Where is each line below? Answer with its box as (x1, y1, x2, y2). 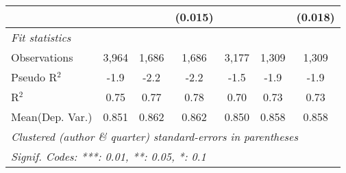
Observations (11, 49, 73, 65)
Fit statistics (11, 29, 71, 45)
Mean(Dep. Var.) (11, 109, 92, 124)
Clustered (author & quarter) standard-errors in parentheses (11, 129, 298, 144)
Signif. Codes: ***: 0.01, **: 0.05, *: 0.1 (11, 148, 206, 164)
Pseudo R (11, 69, 58, 85)
